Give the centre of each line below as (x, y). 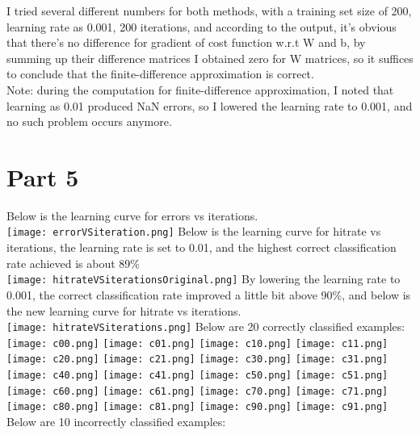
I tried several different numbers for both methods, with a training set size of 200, (209, 10)
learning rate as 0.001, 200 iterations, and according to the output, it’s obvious (202, 26)
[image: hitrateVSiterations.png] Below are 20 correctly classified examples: (206, 326)
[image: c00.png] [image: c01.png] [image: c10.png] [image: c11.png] (197, 343)
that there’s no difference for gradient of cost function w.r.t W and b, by (186, 42)
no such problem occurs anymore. (89, 121)
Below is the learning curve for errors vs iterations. (132, 215)
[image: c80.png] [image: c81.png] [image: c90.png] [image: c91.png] (197, 407)
